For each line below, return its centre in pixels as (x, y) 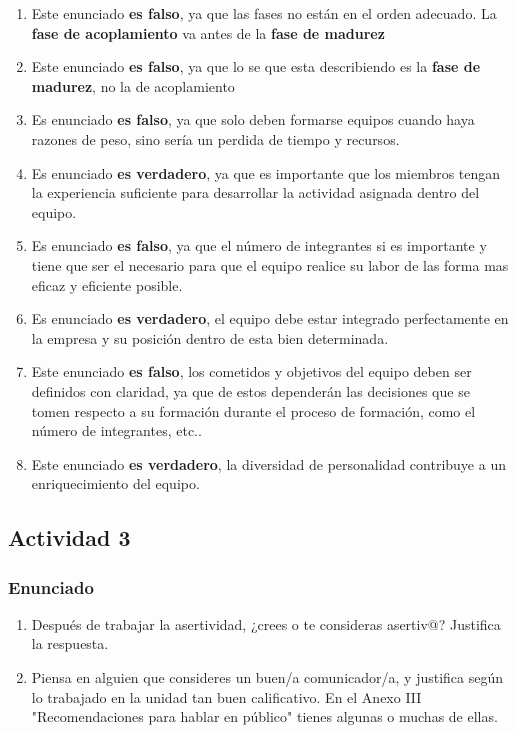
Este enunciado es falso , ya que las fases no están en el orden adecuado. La (264, 13)
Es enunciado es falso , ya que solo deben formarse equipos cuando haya (253, 119)
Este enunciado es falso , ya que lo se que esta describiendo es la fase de (256, 66)
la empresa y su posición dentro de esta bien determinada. (210, 337)
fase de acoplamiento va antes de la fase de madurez (208, 32)
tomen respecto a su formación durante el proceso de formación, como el (253, 410)
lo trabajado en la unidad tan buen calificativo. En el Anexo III (226, 696)
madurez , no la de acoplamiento (133, 85)
